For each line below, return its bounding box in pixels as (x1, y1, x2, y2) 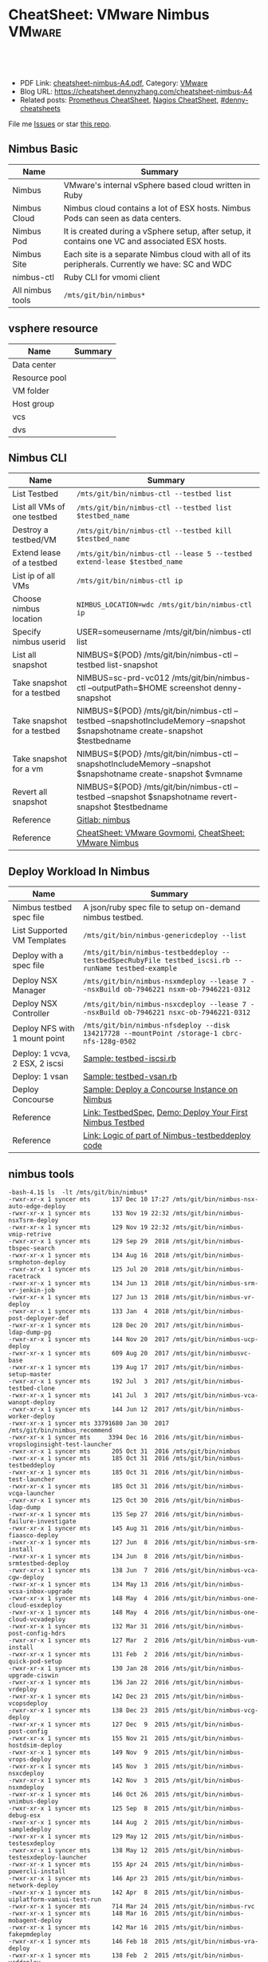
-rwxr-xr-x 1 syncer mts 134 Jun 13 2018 (8, 1279, 170, 1287)
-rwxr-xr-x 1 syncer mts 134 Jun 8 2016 (8, 1552, 170, 1560)
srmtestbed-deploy (8, 1560, 69, 1568)
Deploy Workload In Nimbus (8, 864, 150, 878)
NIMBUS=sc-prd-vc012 (76, 672, 170, 683)
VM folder (12, 385, 49, 396)
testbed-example (115, 964, 178, 973)
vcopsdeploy (8, 1700, 48, 1708)
